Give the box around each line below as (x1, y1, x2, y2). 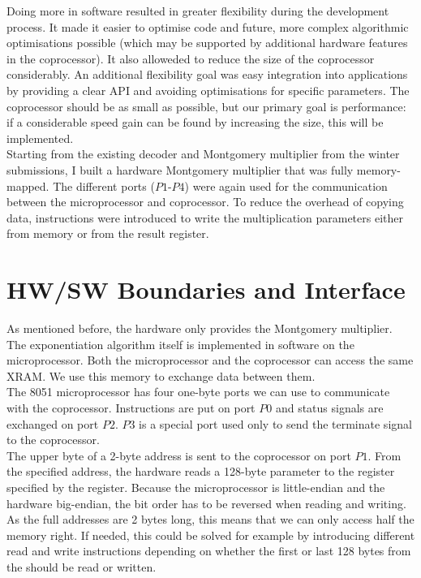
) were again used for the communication (184, 177, 388, 194)
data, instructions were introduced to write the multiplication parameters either (6, 209, 403, 226)
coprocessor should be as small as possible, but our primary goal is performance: (6, 97, 406, 114)
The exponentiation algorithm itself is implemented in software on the (6, 335, 354, 352)
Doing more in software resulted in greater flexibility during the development (6, 2, 389, 19)
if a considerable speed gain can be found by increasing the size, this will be (6, 114, 384, 131)
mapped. (6, 177, 49, 194)
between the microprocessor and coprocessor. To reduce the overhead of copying (6, 193, 404, 210)
